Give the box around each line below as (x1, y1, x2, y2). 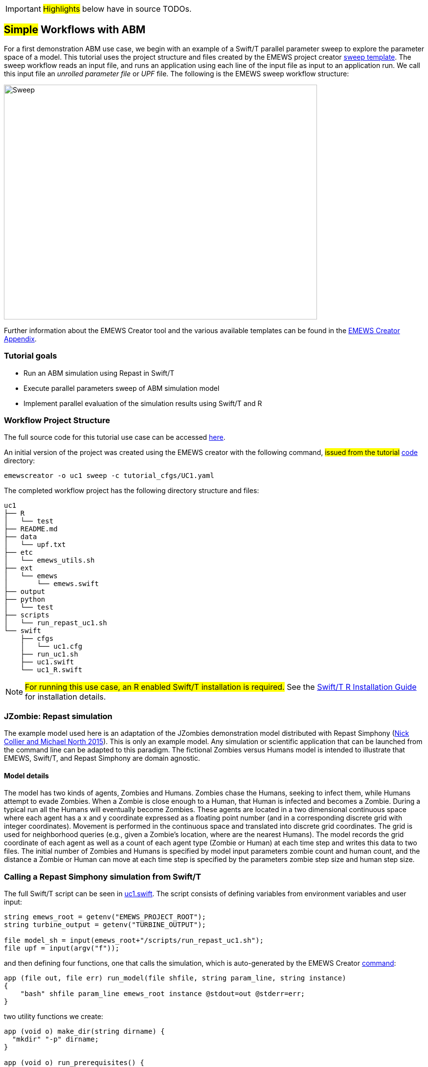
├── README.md (4, 525, 58, 533)
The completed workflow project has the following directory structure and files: (4, 486, 259, 495)
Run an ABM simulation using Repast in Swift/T (23, 368, 175, 377)
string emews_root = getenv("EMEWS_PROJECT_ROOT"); (4, 913, 206, 921)
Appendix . (4, 334, 37, 343)
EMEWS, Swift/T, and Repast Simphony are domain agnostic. (4, 754, 200, 763)
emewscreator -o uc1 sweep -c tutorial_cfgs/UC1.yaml (4, 472, 214, 480)
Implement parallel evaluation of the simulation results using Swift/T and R (23, 399, 262, 408)
